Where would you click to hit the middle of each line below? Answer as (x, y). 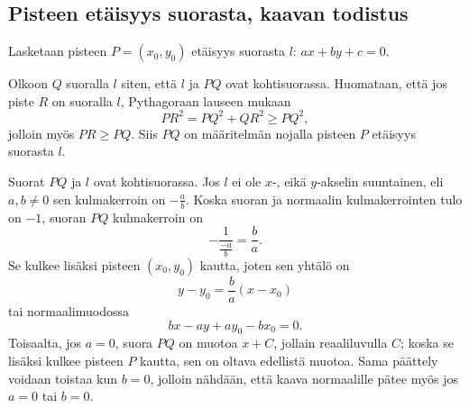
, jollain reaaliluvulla (331, 343)
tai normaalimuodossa (69, 311)
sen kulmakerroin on (109, 199)
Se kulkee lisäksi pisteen (74, 264)
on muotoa (208, 343)
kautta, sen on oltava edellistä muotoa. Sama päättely (289, 361)
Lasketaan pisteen (58, 51)
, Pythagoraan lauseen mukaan (206, 100)
